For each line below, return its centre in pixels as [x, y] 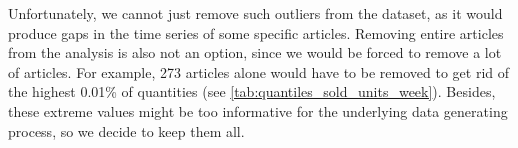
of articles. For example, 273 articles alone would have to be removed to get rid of [259, 71]
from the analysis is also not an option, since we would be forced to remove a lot [255, 52]
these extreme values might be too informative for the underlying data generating [258, 110]
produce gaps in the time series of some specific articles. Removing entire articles [256, 32]
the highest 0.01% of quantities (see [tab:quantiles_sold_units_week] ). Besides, [252, 91]
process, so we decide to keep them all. [126, 130]
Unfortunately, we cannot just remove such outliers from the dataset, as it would [255, 13]
